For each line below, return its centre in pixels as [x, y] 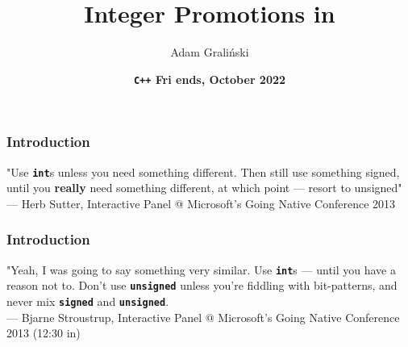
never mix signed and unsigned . [88, 301]
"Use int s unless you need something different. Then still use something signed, [203, 171]
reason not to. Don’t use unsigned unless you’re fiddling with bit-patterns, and [202, 285]
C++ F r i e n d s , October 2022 [210, 79]
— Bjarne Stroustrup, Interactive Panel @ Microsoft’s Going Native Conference [203, 317]
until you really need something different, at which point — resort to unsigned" [204, 188]
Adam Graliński [210, 52]
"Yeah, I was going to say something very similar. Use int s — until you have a [201, 269]
